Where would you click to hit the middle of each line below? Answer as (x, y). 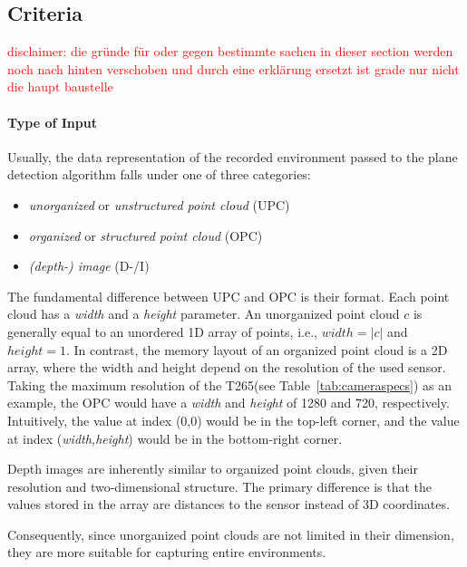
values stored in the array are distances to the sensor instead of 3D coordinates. (229, 504)
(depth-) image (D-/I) (89, 266)
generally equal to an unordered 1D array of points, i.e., (162, 331)
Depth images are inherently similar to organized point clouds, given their (213, 469)
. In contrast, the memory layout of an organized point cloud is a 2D (257, 349)
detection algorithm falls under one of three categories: (159, 174)
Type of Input (52, 122)
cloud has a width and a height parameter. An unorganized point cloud (204, 314)
